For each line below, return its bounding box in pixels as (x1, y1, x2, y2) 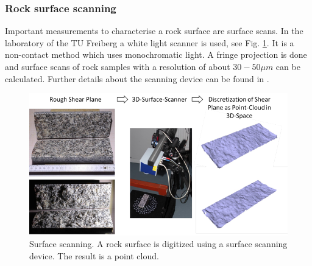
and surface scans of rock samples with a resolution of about (5, 60, 230, 72)
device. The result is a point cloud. (29, 250, 159, 262)
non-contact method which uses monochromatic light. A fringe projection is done (5, 48, 307, 61)
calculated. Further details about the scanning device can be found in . (5, 72, 269, 85)
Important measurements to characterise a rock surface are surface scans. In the (5, 24, 303, 37)
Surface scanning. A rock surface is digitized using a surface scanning (29, 237, 288, 250)
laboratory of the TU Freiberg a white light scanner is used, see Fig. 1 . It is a (5, 36, 294, 49)
